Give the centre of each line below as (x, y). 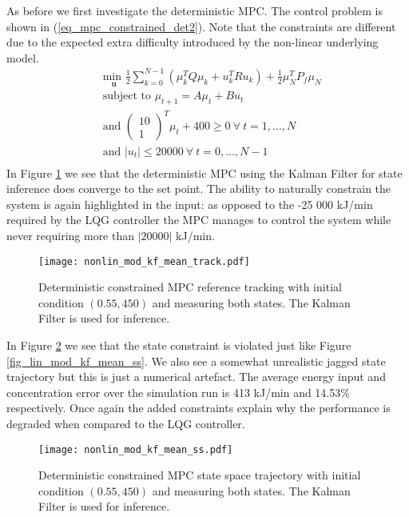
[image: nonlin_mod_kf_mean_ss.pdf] (136, 449)
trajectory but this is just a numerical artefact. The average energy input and (196, 377)
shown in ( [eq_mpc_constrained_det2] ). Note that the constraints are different (201, 26)
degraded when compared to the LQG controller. (126, 423)
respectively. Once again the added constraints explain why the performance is (199, 408)
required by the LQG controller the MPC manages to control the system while (199, 220)
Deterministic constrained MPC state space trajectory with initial (200, 475)
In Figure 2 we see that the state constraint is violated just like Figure (179, 345)
